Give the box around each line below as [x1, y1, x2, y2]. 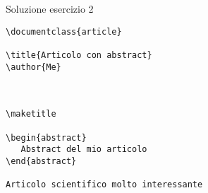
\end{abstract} [6, 156, 77, 166]
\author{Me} [6, 62, 61, 72]
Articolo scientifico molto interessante [6, 180, 203, 190]
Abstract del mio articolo [20, 144, 147, 155]
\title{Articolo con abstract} [6, 49, 152, 60]
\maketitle [6, 109, 56, 119]
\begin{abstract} [6, 132, 87, 143]
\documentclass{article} [6, 26, 122, 37]
